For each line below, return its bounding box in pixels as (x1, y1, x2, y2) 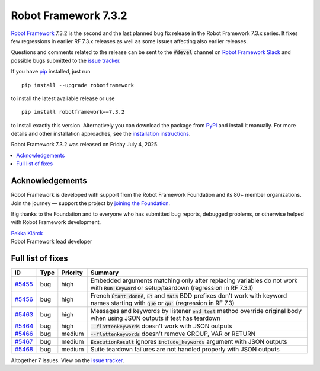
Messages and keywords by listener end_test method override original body (90, 307, 302, 315)
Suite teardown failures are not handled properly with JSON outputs (90, 346, 280, 353)
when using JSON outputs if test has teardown (90, 314, 221, 322)
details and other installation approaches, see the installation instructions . (11, 130, 191, 137)
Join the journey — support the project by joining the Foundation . (11, 199, 171, 207)
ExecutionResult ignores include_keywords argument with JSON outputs (90, 338, 287, 346)
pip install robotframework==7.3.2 (21, 108, 125, 116)
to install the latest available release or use (11, 95, 115, 102)
